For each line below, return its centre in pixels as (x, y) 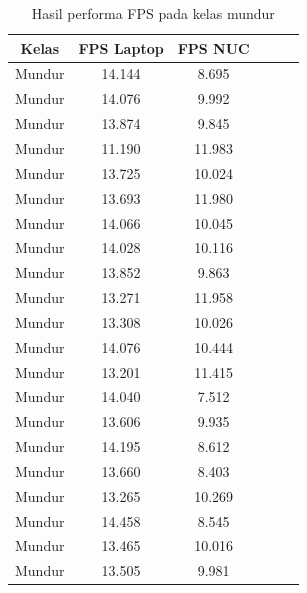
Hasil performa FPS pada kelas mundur (153, 13)
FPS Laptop (121, 47)
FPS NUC (213, 47)
